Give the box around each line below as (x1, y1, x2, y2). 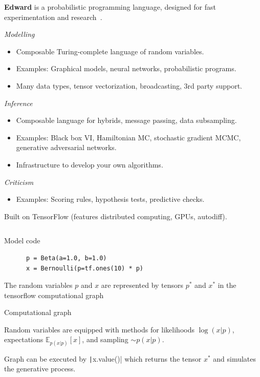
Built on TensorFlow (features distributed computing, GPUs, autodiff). (4, 211, 227, 221)
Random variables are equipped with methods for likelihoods (4, 324, 194, 334)
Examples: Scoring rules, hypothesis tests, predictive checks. (16, 194, 205, 204)
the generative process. (4, 363, 76, 374)
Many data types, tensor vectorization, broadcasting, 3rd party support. (16, 80, 243, 91)
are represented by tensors (101, 280, 184, 290)
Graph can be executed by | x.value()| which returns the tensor (4, 353, 202, 364)
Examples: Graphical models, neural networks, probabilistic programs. (16, 63, 236, 74)
